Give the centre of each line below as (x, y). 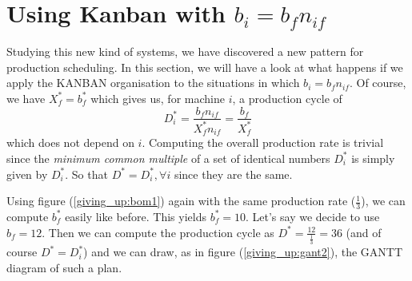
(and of (364, 232)
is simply (373, 158)
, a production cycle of (287, 98)
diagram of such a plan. (64, 267)
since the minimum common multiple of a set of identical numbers (168, 158)
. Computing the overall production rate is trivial (263, 142)
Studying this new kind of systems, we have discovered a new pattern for (185, 51)
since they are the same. (233, 174)
